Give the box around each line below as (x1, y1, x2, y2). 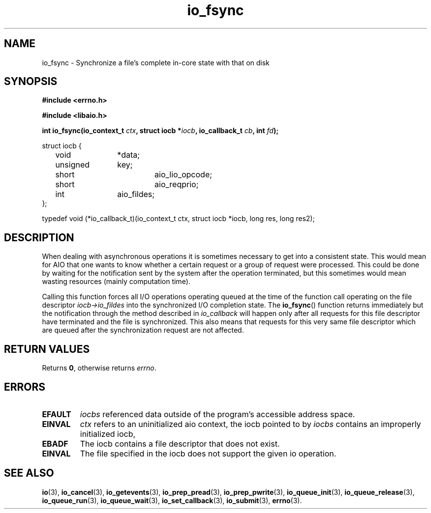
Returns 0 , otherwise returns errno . (42, 364, 156, 372)
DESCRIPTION (4, 231, 74, 244)
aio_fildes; (117, 189, 155, 199)
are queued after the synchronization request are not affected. (42, 326, 244, 335)
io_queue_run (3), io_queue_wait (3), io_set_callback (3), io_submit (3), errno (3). (42, 496, 302, 505)
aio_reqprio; (154, 179, 199, 190)
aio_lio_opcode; (154, 170, 213, 180)
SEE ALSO (4, 467, 54, 480)
